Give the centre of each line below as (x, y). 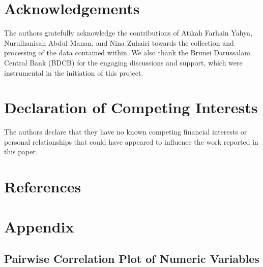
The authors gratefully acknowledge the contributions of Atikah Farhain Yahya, (128, 33)
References (43, 187)
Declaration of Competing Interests (131, 107)
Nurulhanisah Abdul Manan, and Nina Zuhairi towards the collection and (119, 42)
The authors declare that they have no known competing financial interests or (126, 132)
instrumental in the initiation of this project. (74, 72)
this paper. (21, 152)
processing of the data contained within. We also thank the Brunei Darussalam (127, 53)
